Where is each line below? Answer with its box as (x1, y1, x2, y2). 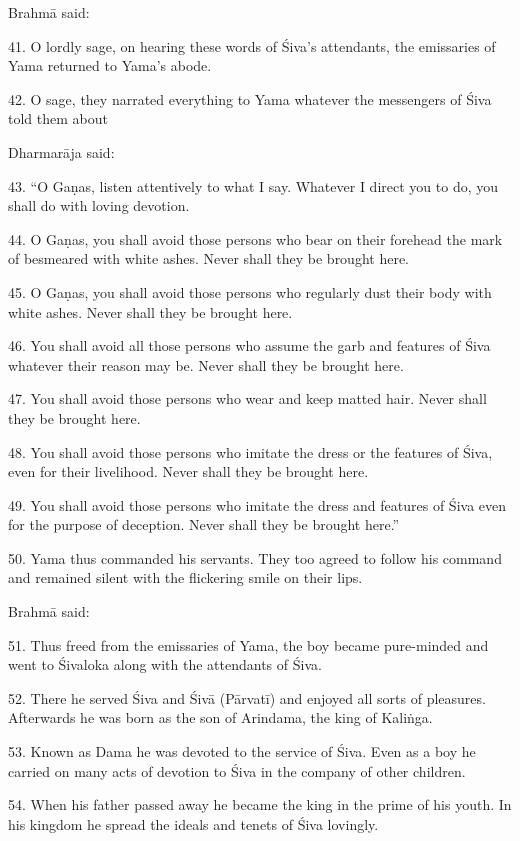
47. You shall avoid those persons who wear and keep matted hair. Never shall (8, 388, 487, 409)
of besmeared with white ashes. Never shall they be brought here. (8, 248, 410, 269)
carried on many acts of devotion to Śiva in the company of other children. (8, 760, 466, 781)
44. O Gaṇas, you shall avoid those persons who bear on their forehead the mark (8, 228, 503, 249)
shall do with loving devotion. (8, 195, 190, 216)
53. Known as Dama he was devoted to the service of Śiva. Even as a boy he (8, 741, 476, 762)
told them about (8, 108, 108, 129)
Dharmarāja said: (8, 141, 115, 162)
